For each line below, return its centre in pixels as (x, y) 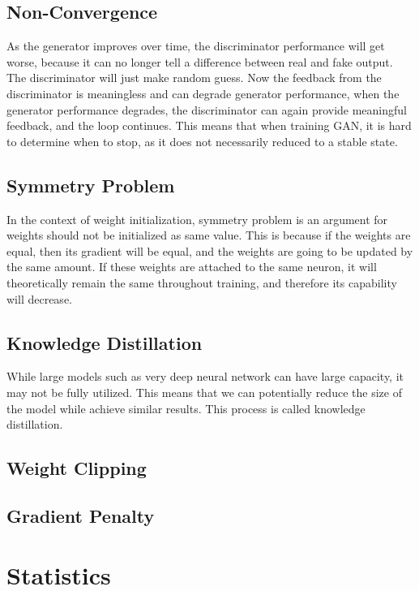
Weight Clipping (77, 468)
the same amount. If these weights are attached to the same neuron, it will (192, 267)
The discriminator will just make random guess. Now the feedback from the (194, 78)
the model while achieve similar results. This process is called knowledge (186, 408)
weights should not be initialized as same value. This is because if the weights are (209, 235)
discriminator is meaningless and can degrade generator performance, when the (203, 93)
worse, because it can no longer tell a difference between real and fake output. (200, 61)
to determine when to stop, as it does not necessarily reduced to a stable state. (202, 141)
